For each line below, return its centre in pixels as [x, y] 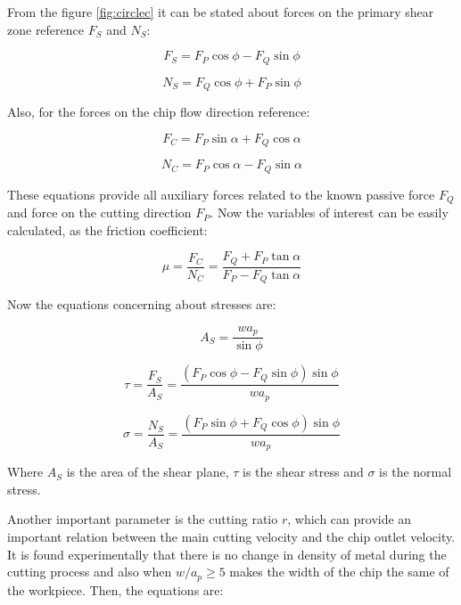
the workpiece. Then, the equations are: [115, 589]
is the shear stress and [303, 472]
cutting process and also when [90, 572]
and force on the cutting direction [99, 213]
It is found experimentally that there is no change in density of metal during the [227, 554]
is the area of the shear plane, [148, 472]
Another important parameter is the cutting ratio [143, 519]
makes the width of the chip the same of [339, 572]
